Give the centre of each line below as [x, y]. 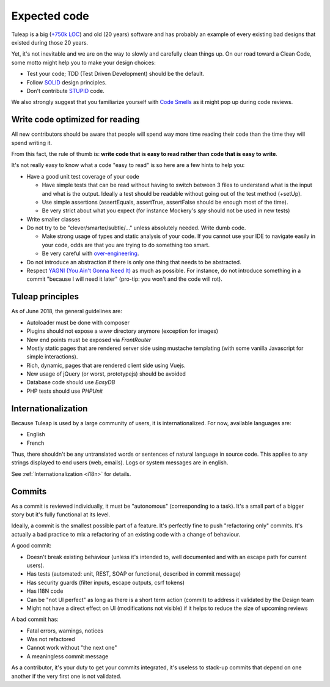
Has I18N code [45, 591]
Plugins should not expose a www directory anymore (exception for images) [123, 331]
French [35, 443]
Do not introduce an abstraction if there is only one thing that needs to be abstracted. [134, 262]
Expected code [50, 16]
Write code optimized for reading [75, 120]
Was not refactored [51, 639]
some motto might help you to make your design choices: [83, 62]
